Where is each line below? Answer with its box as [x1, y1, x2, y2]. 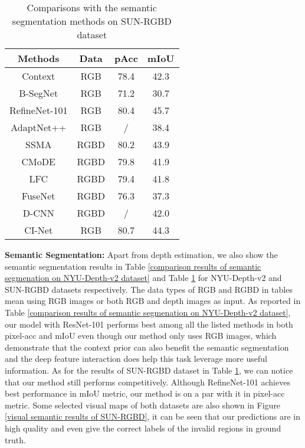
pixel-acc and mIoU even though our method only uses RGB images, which [5, 329, 277, 342]
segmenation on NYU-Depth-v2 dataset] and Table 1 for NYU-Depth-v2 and [5, 272, 282, 284]
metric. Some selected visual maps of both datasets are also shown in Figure [5, 398, 281, 411]
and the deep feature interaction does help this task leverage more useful [5, 352, 267, 365]
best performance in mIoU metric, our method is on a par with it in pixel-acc [5, 387, 285, 400]
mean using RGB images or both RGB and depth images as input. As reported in [5, 295, 301, 307]
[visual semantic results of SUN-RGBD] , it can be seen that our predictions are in [5, 410, 301, 423]
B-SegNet [19, 86, 58, 100]
